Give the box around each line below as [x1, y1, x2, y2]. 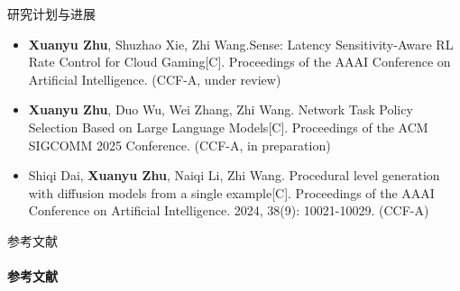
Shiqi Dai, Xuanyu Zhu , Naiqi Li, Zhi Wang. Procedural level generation [28, 166, 440, 185]
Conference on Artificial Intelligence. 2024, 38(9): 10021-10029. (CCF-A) [28, 201, 429, 220]
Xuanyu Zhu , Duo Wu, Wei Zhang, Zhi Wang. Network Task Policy [28, 100, 413, 119]
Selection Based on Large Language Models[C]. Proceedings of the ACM [28, 117, 428, 136]
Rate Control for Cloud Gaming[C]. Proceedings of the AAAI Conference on [28, 52, 451, 71]
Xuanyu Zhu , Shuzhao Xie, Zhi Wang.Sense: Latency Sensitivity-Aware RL [28, 34, 454, 53]
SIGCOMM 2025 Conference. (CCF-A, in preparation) [28, 135, 331, 154]
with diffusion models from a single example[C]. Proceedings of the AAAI [28, 183, 435, 202]
